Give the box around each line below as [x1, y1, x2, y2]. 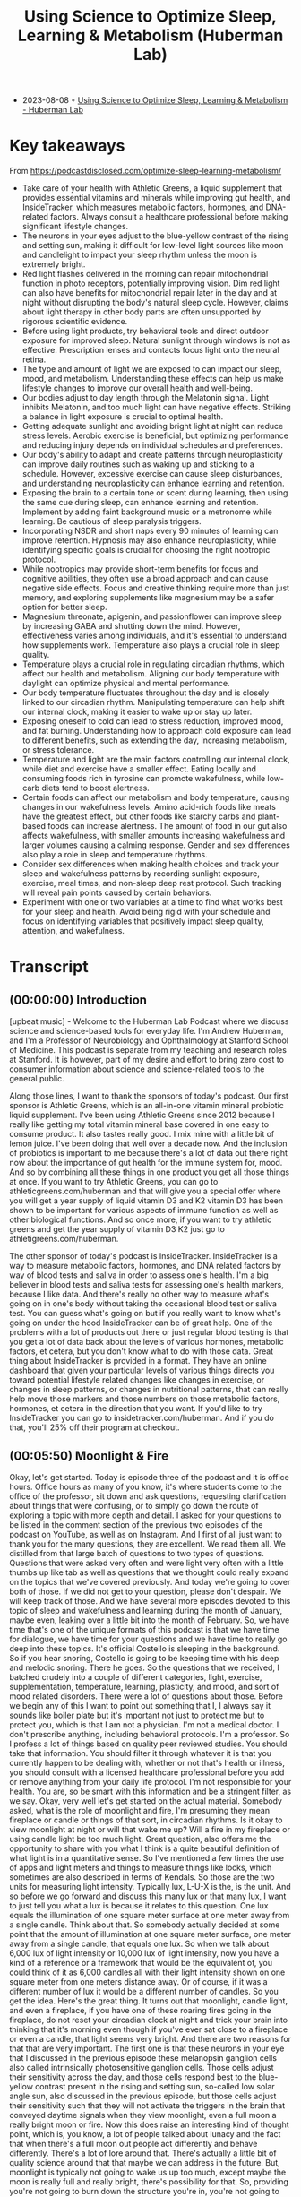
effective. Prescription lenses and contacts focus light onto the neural [21, 345, 279, 356]
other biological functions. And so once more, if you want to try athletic [9, 1214, 272, 1225]
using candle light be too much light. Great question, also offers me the [9, 1833, 271, 1844]
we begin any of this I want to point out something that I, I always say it [9, 1700, 271, 1710]
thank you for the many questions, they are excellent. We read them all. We [9, 1538, 287, 1549]
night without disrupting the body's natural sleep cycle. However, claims [21, 297, 288, 308]
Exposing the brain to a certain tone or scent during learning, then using [21, 487, 288, 498]
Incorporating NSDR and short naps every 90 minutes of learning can [21, 526, 279, 537]
